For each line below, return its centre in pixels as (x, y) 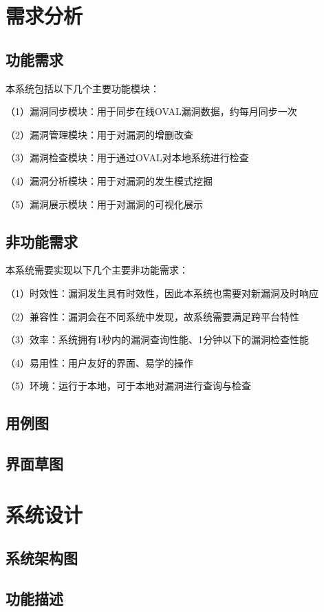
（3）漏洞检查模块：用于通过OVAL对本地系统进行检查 (127, 157)
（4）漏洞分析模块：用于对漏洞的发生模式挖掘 (109, 180)
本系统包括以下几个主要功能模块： (83, 88)
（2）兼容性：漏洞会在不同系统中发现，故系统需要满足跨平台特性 (152, 316)
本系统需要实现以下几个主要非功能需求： (97, 270)
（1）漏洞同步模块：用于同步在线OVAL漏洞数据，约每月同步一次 (151, 111)
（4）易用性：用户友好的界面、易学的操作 (99, 362)
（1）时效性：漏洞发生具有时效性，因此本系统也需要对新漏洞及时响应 (162, 293)
